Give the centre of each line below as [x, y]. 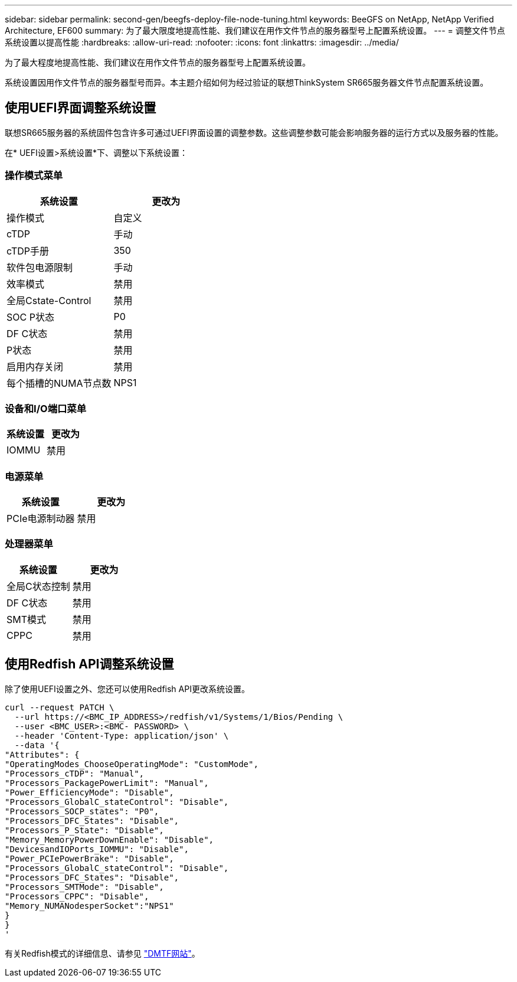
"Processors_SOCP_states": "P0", [82, 811]
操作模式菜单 [34, 176]
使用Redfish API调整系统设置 [89, 664]
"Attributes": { [42, 754]
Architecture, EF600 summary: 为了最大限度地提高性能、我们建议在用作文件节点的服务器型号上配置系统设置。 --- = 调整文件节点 [255, 30]
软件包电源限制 [40, 267]
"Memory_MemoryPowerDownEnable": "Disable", [109, 839]
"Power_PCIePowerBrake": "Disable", [89, 858]
